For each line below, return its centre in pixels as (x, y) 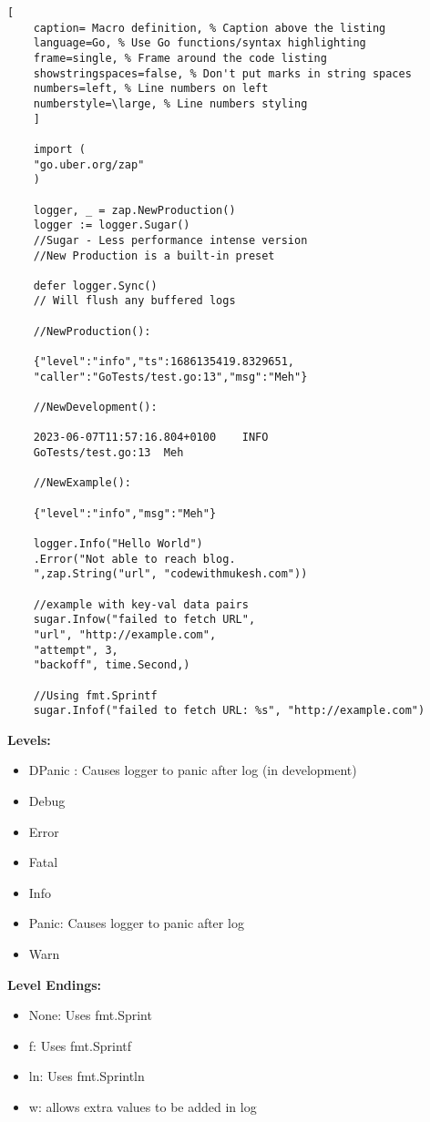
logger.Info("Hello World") (118, 543)
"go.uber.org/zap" (89, 164)
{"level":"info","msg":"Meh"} (125, 513)
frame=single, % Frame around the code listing (180, 58)
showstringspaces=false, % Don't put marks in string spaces (222, 73)
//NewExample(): (82, 483)
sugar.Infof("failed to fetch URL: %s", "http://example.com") (229, 711)
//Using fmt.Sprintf (95, 695)
